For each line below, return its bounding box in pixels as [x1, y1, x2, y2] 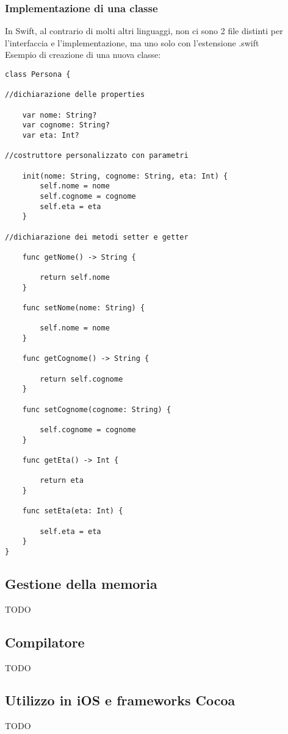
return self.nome [40, 273, 110, 282]
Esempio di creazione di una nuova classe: [5, 48, 161, 61]
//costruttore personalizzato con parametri [5, 151, 189, 160]
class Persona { [5, 70, 71, 79]
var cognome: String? [22, 121, 110, 130]
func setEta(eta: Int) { [22, 507, 123, 516]
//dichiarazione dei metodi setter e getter [5, 232, 189, 241]
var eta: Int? [22, 130, 79, 140]
